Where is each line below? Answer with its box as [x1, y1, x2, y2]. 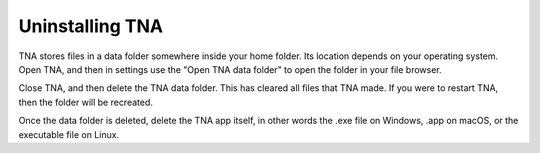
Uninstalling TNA [18, 15, 164, 37]
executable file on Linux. [18, 128, 120, 140]
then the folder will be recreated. [18, 96, 154, 108]
